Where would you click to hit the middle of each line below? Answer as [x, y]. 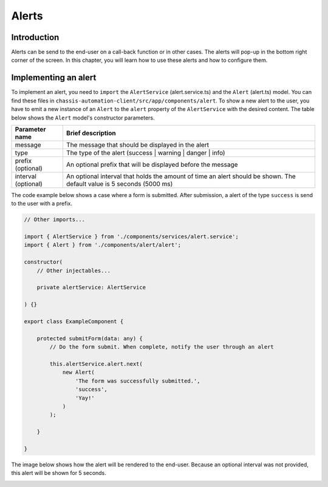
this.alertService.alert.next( [96, 364]
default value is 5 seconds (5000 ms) [119, 184]
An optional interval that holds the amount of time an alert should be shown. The [181, 176]
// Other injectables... [74, 270]
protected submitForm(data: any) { [90, 338]
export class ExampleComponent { [74, 321]
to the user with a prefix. [42, 204]
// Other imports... [54, 220]
